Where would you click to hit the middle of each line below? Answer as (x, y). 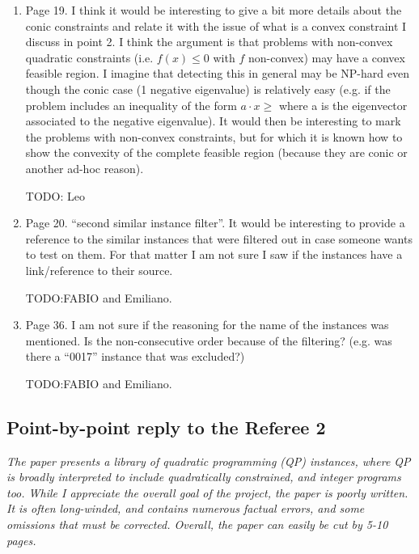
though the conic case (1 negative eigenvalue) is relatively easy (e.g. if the (208, 89)
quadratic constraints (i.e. (89, 57)
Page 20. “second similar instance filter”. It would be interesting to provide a (215, 223)
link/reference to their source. (99, 270)
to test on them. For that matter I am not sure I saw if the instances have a (214, 254)
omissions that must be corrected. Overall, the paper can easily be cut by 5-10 (197, 524)
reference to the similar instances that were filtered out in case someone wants (219, 238)
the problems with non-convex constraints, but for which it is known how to (214, 136)
